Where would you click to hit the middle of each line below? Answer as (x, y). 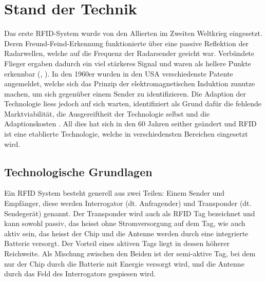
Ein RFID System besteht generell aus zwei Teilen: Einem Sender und (115, 193)
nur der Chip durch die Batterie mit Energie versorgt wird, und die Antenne (124, 263)
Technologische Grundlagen (78, 171)
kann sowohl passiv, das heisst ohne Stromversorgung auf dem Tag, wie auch (125, 223)
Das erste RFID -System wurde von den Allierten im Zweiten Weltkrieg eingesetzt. (133, 33)
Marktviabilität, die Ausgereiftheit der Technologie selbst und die (107, 113)
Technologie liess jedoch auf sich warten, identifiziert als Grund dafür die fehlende (133, 104)
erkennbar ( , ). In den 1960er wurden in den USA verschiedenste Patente (119, 73)
